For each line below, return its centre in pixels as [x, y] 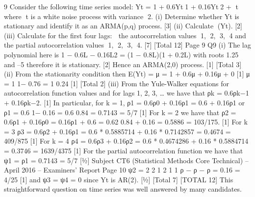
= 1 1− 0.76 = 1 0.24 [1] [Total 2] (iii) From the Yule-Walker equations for [116, 83]
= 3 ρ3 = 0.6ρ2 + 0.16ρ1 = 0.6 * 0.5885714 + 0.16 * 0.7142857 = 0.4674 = [117, 131]
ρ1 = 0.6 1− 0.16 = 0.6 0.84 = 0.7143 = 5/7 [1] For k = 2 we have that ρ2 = [120, 112]
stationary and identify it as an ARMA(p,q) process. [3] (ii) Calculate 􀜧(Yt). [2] [123, 26]
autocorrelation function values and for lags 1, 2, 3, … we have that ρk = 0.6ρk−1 [127, 93]
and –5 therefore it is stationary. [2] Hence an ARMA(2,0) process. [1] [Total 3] [123, 64]
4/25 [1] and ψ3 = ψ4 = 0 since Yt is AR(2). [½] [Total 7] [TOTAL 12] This [119, 179]
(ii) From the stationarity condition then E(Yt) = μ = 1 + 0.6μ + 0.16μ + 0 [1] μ [127, 74]
